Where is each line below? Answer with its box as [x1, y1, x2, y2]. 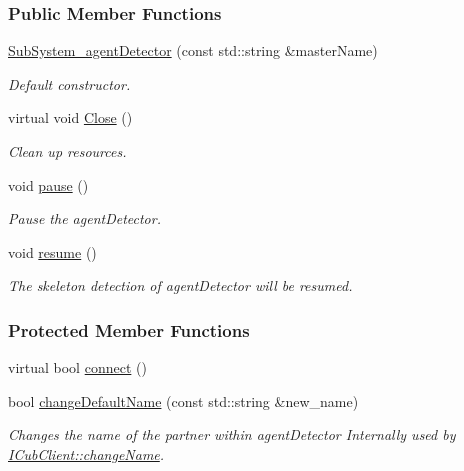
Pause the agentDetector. [8, 208, 161, 229]
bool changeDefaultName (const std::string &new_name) [8, 390, 359, 411]
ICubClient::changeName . [8, 443, 165, 464]
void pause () [8, 174, 89, 195]
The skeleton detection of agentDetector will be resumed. [8, 275, 353, 296]
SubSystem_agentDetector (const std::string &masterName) [8, 40, 378, 61]
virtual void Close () [8, 107, 133, 128]
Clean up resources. [8, 141, 127, 161]
